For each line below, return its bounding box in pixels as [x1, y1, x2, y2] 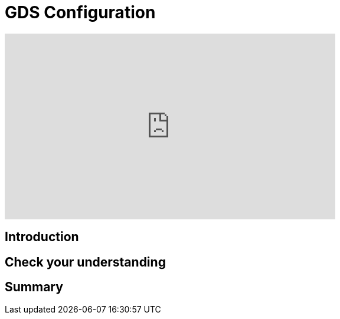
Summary [5, 279, 63, 295]
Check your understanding [5, 254, 166, 269]
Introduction [5, 229, 79, 245]
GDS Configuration [5, 2, 156, 22]
